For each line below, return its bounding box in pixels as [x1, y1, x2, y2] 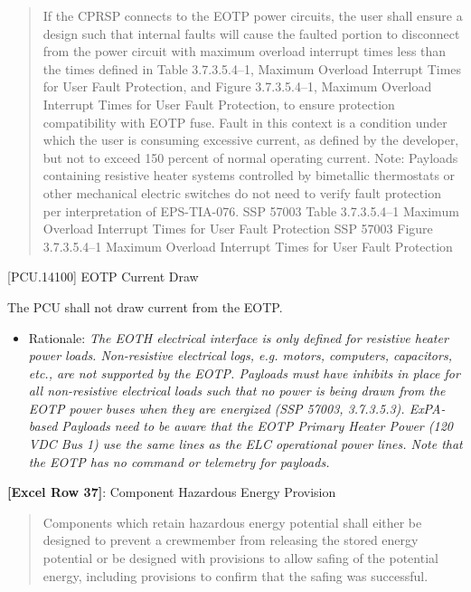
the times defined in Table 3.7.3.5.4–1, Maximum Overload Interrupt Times [42, 59, 462, 78]
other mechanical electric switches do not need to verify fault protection [42, 183, 441, 202]
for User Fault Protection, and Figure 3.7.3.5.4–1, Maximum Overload [42, 77, 432, 96]
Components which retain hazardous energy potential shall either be [42, 512, 422, 531]
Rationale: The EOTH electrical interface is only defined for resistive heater [28, 328, 448, 347]
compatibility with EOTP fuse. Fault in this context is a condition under [42, 112, 447, 131]
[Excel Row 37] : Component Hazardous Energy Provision [7, 482, 336, 501]
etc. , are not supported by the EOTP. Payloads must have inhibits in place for [28, 363, 460, 382]
